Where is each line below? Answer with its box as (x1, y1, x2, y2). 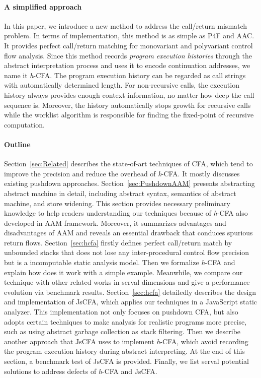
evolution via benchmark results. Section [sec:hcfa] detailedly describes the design (4, 286, 256, 297)
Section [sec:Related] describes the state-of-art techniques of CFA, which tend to (4, 158, 253, 169)
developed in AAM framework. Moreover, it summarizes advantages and (4, 217, 226, 228)
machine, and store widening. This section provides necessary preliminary (4, 198, 230, 208)
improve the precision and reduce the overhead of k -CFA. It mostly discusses (4, 168, 240, 178)
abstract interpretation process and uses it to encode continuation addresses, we (4, 60, 250, 71)
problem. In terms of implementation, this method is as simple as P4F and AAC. (4, 30, 254, 41)
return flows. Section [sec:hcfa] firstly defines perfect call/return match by (4, 237, 232, 247)
